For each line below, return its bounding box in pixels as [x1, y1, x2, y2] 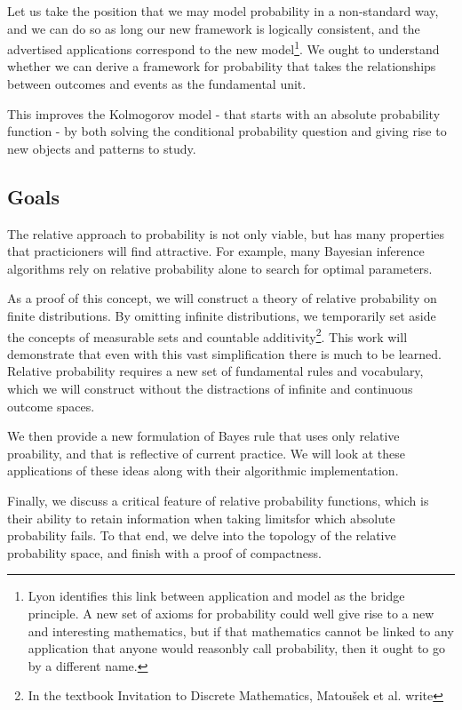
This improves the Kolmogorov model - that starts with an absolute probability [7, 104, 441, 123]
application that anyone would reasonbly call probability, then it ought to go [28, 639, 446, 658]
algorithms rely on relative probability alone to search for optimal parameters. [7, 259, 433, 277]
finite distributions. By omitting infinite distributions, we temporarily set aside [7, 306, 436, 324]
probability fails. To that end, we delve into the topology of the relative [7, 526, 396, 545]
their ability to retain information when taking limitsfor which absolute [7, 508, 395, 527]
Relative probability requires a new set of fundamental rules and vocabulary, [7, 362, 424, 380]
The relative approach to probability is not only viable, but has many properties [7, 224, 445, 243]
